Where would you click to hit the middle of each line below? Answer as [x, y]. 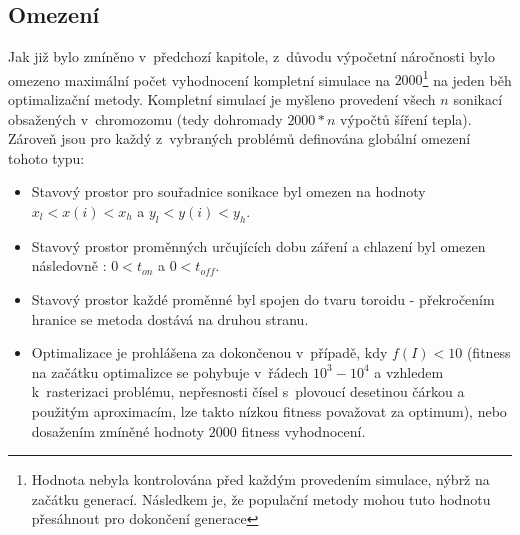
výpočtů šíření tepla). [406, 118]
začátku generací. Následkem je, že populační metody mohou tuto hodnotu [261, 498]
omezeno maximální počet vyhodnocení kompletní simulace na [199, 79]
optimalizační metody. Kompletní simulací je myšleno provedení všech [222, 99]
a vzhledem [409, 371]
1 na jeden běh [467, 78]
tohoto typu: [46, 157]
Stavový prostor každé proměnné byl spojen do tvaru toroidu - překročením [263, 299]
